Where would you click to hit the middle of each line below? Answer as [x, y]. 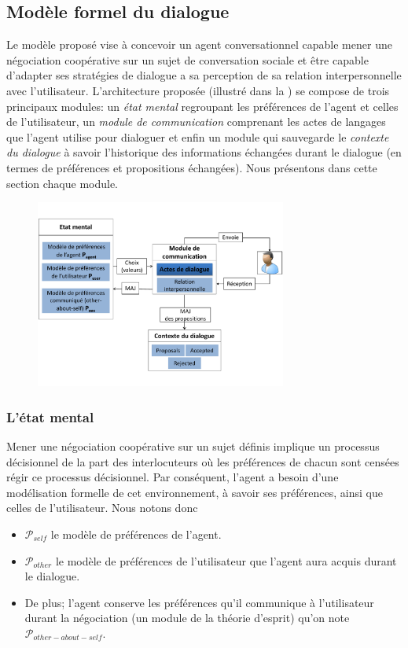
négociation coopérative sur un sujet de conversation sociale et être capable [187, 59]
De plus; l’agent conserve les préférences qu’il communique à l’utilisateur [199, 602]
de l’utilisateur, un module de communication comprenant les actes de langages [196, 121]
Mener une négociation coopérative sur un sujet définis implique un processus [193, 445]
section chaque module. [62, 183]
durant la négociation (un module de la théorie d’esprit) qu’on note [187, 618]
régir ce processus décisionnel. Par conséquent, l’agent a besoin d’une [173, 477]
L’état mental [50, 416]
